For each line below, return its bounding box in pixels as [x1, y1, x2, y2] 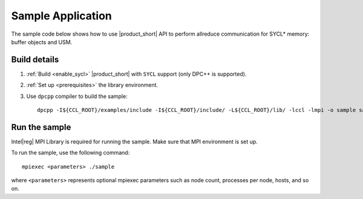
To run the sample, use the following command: [11, 149, 130, 157]
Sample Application [11, 9, 112, 22]
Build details [11, 54, 59, 65]
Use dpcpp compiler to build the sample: [26, 93, 128, 100]
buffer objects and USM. [11, 38, 73, 45]
